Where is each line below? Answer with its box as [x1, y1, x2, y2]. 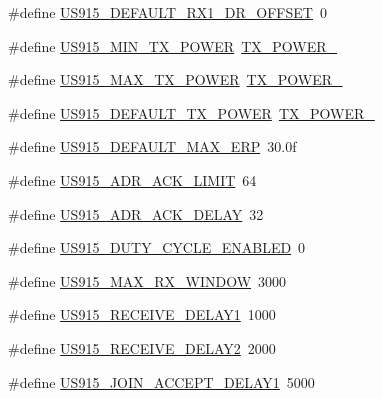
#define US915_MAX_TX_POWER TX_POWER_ [8, 69, 343, 90]
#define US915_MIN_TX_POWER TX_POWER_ [8, 35, 338, 56]
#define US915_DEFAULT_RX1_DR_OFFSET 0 [8, 2, 327, 22]
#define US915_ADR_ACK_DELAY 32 [8, 203, 264, 224]
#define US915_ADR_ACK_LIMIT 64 [8, 169, 257, 190]
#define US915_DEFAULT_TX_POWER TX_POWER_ [8, 102, 375, 123]
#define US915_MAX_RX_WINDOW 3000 [8, 270, 287, 291]
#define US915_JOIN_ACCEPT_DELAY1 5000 [8, 371, 315, 392]
